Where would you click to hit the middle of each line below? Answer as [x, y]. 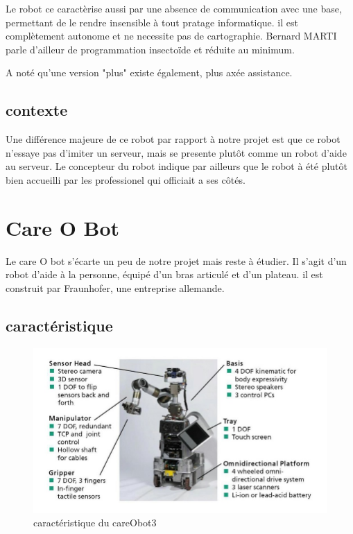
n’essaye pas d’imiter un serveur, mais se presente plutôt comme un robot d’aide [176, 152]
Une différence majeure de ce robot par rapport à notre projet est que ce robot [173, 139]
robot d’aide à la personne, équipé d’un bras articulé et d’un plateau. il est [164, 274]
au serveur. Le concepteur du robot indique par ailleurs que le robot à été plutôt [176, 166]
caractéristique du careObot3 [95, 523]
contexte [37, 110]
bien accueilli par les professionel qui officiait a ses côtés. [126, 179]
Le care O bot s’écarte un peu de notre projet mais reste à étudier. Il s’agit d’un [176, 260]
